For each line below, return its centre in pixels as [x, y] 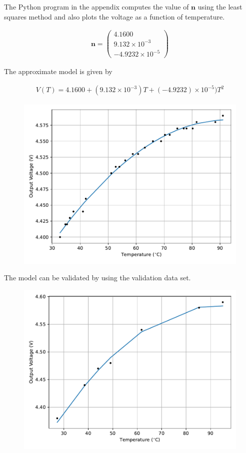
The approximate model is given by [58, 71]
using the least [220, 7]
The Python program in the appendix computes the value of [96, 7]
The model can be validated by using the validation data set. [97, 278]
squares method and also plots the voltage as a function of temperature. [114, 16]
